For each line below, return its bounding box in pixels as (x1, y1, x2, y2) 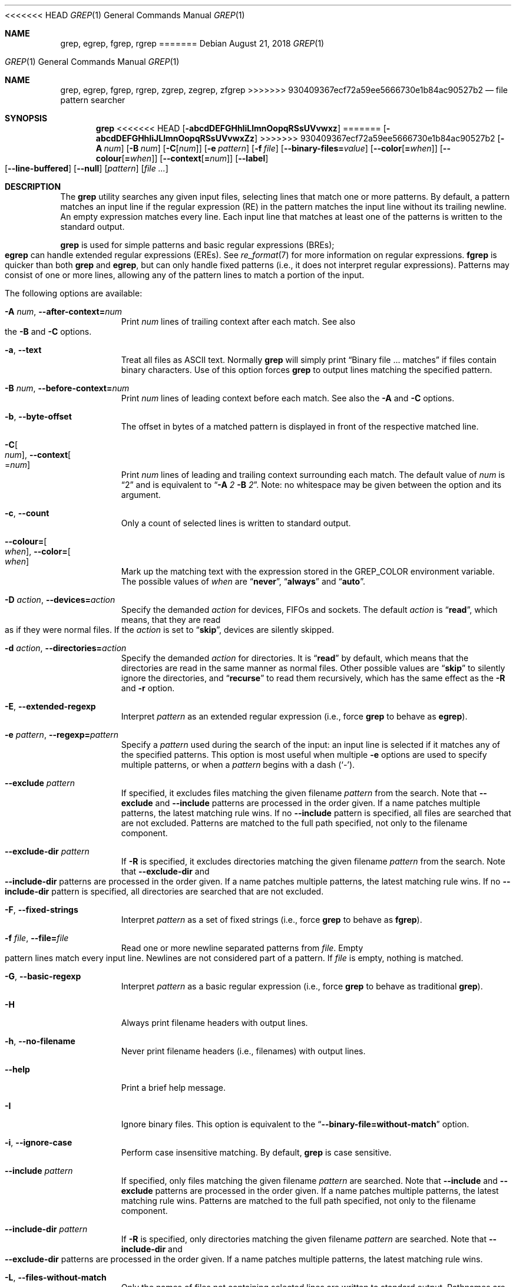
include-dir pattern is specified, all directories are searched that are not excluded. (5, 886, 324, 896)
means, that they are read (121, 615, 221, 625)
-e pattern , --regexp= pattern (5, 730, 119, 740)
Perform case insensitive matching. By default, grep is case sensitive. (121, 1147, 392, 1157)
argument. (121, 490, 161, 500)
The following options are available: (5, 288, 143, 298)
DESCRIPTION (5, 181, 61, 192)
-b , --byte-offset (5, 411, 72, 421)
